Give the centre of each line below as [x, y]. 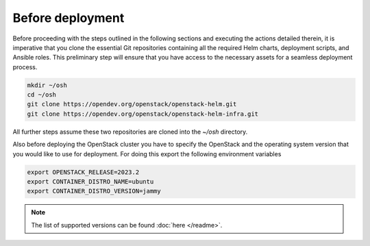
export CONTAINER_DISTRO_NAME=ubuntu [90, 182]
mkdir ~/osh [47, 85]
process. [25, 67]
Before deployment [69, 18]
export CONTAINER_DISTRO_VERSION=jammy [94, 191]
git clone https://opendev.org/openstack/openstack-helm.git [132, 104]
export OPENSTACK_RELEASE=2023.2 [83, 172]
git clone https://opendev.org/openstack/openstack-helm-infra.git [143, 114]
